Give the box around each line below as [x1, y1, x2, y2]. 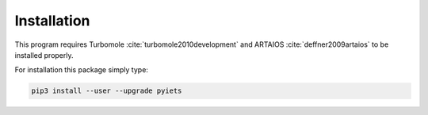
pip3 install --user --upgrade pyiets [31, 86, 182, 95]
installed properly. [14, 50, 74, 59]
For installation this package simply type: [14, 65, 148, 75]
